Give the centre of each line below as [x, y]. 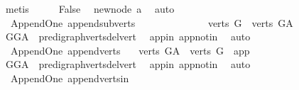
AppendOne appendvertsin [70, 78]
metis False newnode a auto [90, 9]
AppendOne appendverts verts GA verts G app [130, 50]
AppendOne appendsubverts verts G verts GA [152, 22]
